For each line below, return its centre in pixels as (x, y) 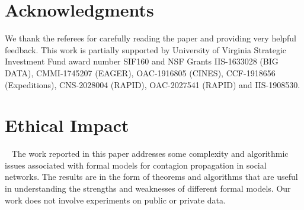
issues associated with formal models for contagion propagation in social (136, 165)
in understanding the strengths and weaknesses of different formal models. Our (148, 188)
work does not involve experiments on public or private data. (115, 200)
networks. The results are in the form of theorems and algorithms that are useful (151, 177)
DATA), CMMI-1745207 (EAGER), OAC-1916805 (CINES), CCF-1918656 (140, 72)
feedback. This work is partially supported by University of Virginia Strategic (146, 49)
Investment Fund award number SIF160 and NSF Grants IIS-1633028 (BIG (142, 61)
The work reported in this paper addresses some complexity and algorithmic (150, 154)
